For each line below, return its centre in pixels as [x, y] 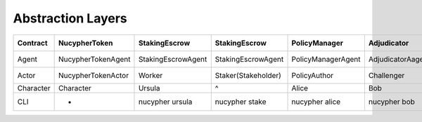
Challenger [386, 75]
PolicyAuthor [313, 75]
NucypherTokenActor [94, 75]
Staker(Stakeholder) [248, 75]
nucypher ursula [165, 102]
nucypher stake [241, 102]
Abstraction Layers [70, 18]
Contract [33, 43]
